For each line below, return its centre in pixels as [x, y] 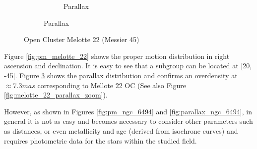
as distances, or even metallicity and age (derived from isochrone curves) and [121, 130]
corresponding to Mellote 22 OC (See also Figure [112, 85]
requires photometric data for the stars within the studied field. [100, 140]
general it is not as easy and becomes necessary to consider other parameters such [128, 121]
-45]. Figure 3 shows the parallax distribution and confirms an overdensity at [121, 75]
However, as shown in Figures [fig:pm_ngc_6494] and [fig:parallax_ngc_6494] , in [128, 111]
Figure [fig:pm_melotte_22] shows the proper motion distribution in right [117, 56]
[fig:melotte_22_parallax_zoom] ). [56, 95]
